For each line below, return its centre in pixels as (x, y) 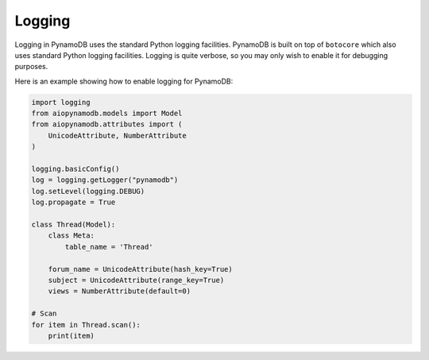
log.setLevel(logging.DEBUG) (88, 191)
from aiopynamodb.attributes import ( (107, 124)
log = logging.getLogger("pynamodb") (105, 180)
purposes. (31, 67)
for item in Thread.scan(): (86, 325)
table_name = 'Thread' (109, 247)
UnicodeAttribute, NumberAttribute (117, 135)
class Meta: (71, 236)
